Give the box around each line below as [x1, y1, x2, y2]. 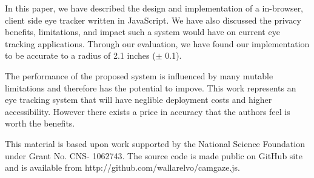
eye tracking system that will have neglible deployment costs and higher [5, 93, 272, 106]
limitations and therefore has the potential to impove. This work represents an [5, 81, 296, 94]
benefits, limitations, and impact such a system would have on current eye [5, 25, 280, 38]
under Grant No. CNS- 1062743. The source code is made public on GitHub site [5, 149, 302, 162]
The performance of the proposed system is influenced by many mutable [5, 69, 273, 82]
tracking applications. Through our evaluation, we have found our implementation [5, 37, 310, 50]
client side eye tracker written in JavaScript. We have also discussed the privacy [5, 13, 301, 26]
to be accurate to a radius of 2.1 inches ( [5, 49, 156, 62]
